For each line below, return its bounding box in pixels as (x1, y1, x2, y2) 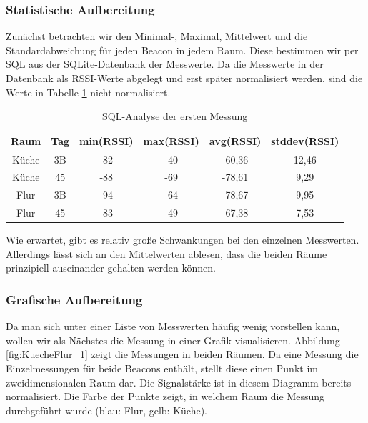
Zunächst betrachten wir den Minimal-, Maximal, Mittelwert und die (6, 29, 308, 44)
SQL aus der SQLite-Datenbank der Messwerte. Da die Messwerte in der (6, 56, 324, 71)
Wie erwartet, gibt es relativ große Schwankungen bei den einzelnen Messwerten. (6, 232, 359, 247)
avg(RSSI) (209, 133, 262, 148)
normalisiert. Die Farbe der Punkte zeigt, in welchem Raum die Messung (6, 389, 325, 404)
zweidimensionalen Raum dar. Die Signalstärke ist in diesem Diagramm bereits (6, 374, 352, 389)
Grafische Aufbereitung (6, 290, 143, 308)
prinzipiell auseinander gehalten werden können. (6, 260, 216, 275)
